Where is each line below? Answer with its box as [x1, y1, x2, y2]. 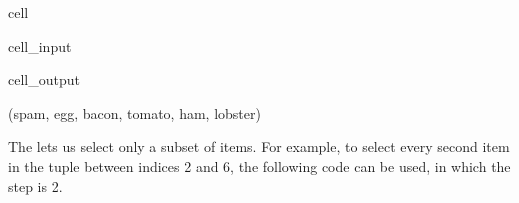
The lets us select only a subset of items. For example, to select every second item [8, 136, 510, 157]
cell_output [8, 69, 80, 90]
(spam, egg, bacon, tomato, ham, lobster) [8, 102, 261, 123]
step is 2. [8, 175, 63, 196]
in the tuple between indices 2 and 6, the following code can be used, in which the [8, 155, 511, 176]
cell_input [8, 35, 72, 56]
